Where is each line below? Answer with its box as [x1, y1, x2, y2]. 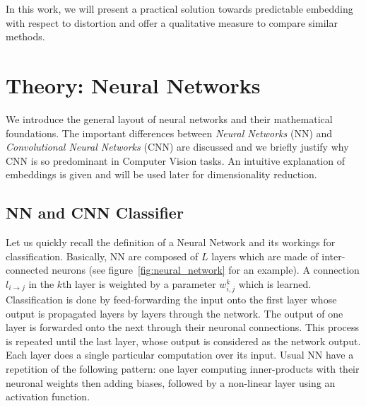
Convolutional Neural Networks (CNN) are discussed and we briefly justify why [6, 139, 349, 154]
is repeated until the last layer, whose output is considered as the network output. [6, 333, 361, 348]
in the [28, 276, 54, 291]
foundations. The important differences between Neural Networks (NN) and [6, 125, 333, 140]
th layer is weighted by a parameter [62, 276, 216, 291]
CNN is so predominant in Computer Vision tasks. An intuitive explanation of [6, 153, 345, 168]
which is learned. [238, 276, 312, 291]
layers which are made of [211, 248, 319, 263]
